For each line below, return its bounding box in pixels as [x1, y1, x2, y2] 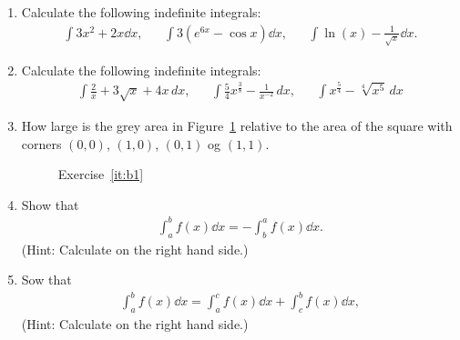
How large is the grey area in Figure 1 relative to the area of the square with [21, 115, 453, 135]
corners [21, 134, 62, 153]
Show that [21, 195, 79, 214]
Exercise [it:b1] [57, 165, 144, 184]
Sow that [21, 270, 72, 289]
